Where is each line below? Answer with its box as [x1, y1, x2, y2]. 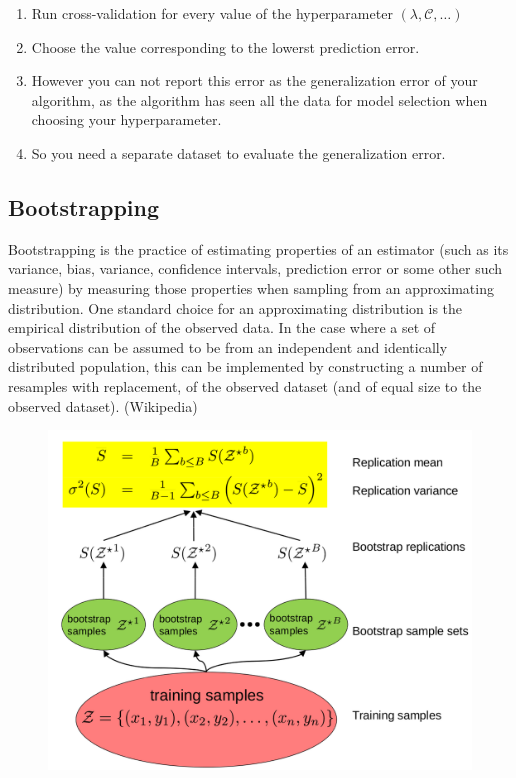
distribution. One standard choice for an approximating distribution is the [8, 297, 463, 318]
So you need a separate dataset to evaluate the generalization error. [31, 142, 446, 163]
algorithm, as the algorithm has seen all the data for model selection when [31, 89, 488, 110]
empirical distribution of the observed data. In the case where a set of [8, 317, 436, 338]
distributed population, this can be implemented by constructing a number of [8, 356, 483, 377]
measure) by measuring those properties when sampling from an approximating [8, 277, 494, 298]
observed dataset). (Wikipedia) [8, 395, 198, 416]
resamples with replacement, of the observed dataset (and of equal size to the [8, 375, 482, 396]
